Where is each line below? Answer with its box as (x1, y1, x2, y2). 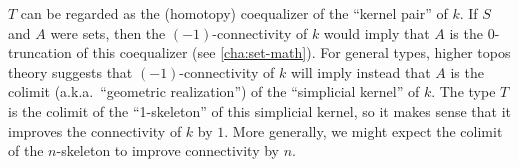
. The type (431, 81, 496, 102)
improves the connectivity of (8, 120, 182, 141)
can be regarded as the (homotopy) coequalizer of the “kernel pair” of (20, 3, 448, 23)
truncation (8, 42, 72, 63)
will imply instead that (290, 61, 431, 82)
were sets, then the (50, 22, 166, 43)
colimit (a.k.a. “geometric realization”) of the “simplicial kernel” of (8, 81, 420, 102)
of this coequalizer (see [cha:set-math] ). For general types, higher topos (76, 42, 511, 63)
